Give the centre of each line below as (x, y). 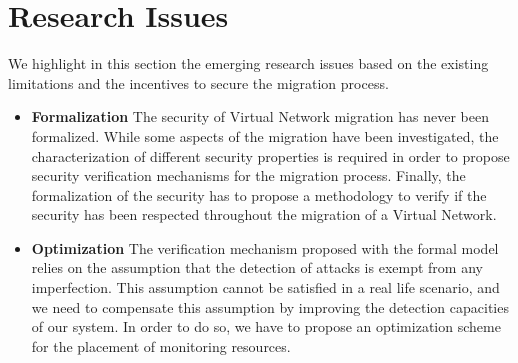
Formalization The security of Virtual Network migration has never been (260, 116)
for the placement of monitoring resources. (161, 345)
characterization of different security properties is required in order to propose (270, 155)
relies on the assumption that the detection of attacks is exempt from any (257, 267)
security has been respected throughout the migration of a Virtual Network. (264, 214)
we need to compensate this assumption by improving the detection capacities (270, 306)
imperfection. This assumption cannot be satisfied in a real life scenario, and (265, 287)
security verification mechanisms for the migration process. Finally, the (248, 175)
